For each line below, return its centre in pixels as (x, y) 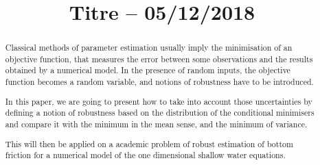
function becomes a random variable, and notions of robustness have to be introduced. (159, 82)
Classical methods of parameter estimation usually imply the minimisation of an (149, 48)
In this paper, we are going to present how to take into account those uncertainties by (159, 101)
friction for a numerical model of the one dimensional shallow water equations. (145, 155)
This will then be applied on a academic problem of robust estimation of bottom (149, 143)
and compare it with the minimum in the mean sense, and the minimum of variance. (156, 124)
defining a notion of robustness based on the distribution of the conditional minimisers (160, 113)
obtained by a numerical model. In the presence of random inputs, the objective (148, 70)
